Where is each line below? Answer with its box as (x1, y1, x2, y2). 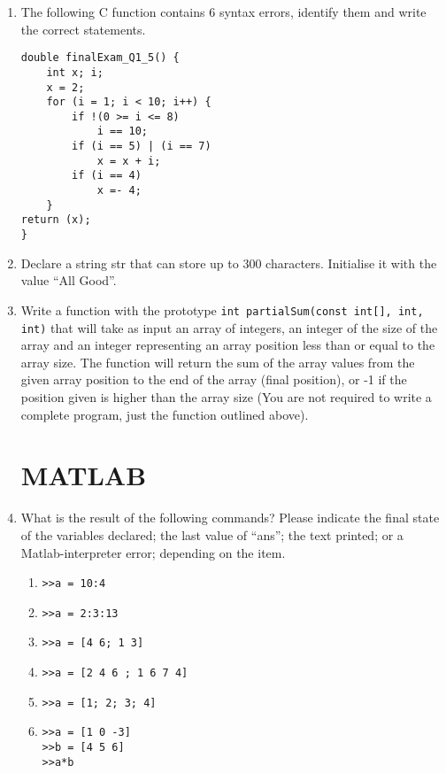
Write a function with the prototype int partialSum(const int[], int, (20, 300, 424, 319)
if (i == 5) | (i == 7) (72, 140, 211, 153)
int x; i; (46, 66, 104, 79)
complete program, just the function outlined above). (20, 405, 309, 423)
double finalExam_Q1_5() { (20, 51, 180, 65)
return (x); (20, 213, 91, 227)
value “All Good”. (20, 271, 117, 290)
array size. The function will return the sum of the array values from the (20, 352, 415, 371)
